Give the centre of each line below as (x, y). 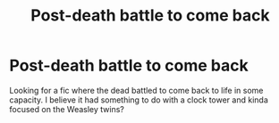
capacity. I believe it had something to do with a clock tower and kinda (139, 100)
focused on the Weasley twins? (67, 109)
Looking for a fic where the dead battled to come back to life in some (136, 90)
